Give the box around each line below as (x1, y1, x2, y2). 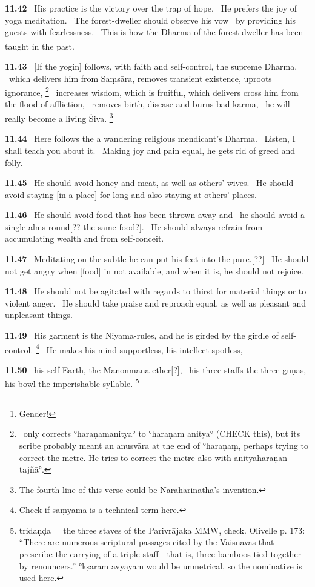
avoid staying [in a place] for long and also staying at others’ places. (5, 188, 257, 201)
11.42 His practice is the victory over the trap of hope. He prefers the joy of (5, 2, 297, 14)
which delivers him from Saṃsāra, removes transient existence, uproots (8, 71, 272, 84)
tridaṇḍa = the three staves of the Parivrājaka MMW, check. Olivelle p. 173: (19, 523, 305, 536)
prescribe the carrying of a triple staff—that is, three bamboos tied (19, 548, 268, 560)
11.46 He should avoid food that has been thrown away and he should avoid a (5, 208, 305, 221)
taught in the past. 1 (5, 38, 81, 52)
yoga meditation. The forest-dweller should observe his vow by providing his (5, 13, 296, 26)
